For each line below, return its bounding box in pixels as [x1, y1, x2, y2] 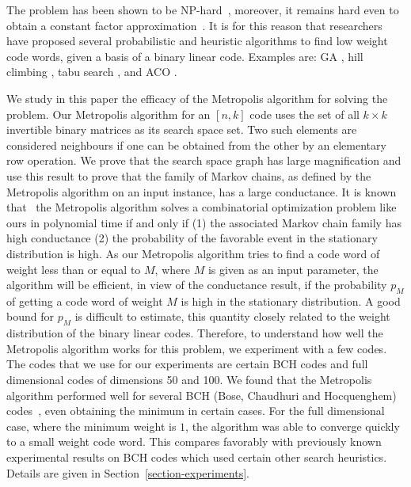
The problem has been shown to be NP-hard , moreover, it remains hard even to [6, 2, 399, 17]
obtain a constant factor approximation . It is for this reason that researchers [6, 17, 382, 33]
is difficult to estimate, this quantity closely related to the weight [74, 308, 390, 325]
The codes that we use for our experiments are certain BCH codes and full [6, 356, 368, 372]
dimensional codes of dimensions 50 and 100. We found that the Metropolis [6, 371, 372, 388]
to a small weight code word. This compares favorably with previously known [6, 433, 382, 450]
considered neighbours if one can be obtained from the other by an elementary [6, 136, 386, 153]
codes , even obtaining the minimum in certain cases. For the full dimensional [6, 402, 385, 419]
